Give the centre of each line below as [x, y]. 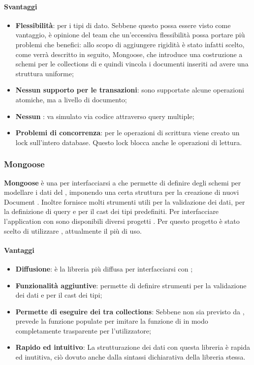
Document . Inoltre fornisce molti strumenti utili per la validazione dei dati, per [125, 201]
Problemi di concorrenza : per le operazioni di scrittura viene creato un [127, 133]
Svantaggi [21, 6]
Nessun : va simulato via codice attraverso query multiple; [105, 116]
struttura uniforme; [45, 73]
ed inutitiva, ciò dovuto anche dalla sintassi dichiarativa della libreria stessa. [130, 357]
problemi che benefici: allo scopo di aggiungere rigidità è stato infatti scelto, [130, 44]
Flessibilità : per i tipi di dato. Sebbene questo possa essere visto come [123, 25]
